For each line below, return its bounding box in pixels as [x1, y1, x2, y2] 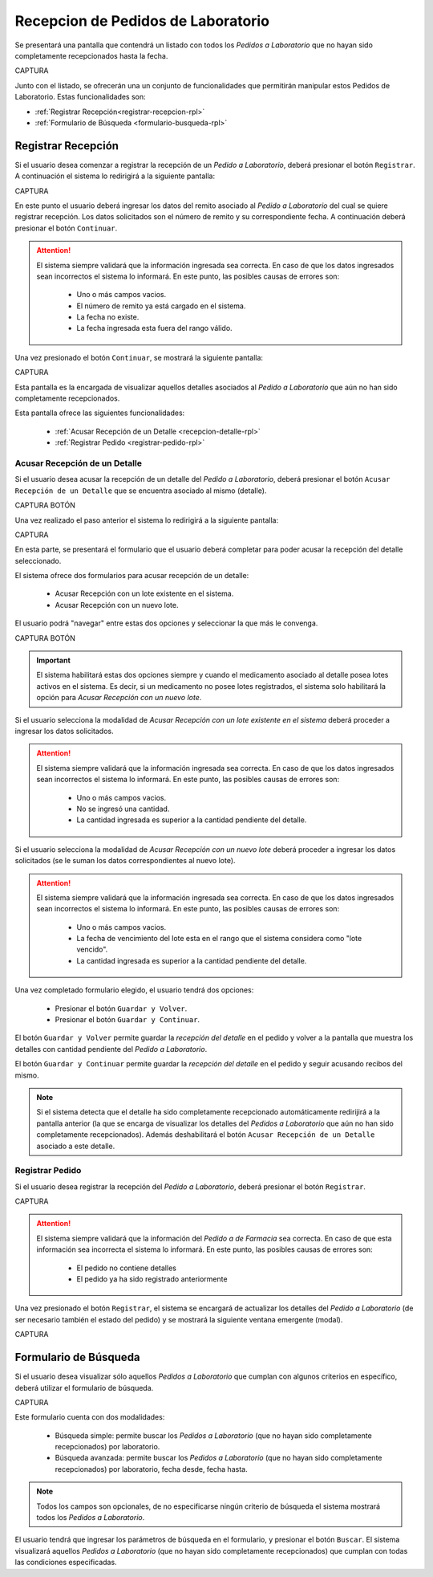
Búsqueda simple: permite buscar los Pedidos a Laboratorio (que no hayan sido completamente [55, 1430, 372, 1440]
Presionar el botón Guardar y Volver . [55, 1004, 188, 1013]
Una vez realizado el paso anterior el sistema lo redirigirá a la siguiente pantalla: [14, 515, 279, 525]
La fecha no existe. [76, 312, 140, 322]
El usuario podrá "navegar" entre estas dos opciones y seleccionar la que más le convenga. [14, 618, 318, 628]
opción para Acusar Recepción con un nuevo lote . [36, 693, 202, 703]
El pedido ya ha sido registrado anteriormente [76, 1274, 228, 1284]
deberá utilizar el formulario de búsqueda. [14, 1383, 154, 1392]
